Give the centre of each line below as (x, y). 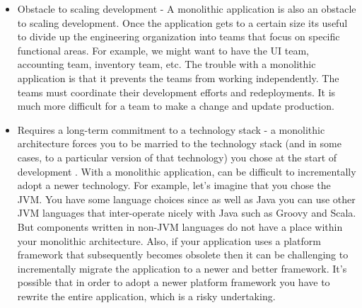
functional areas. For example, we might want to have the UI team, (163, 50)
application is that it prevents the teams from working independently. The (178, 78)
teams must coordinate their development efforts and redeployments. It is (176, 92)
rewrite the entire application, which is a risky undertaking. (146, 296)
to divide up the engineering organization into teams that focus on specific (179, 36)
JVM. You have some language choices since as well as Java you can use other (186, 199)
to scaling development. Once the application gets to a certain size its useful (182, 22)
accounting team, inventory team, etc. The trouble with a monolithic (167, 64)
